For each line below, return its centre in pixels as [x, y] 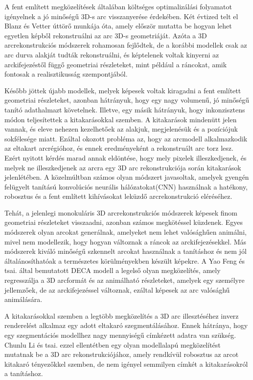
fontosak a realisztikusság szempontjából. [66, 74]
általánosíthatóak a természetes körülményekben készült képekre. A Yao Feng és [125, 260]
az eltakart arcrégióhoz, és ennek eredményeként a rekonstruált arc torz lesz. [119, 148]
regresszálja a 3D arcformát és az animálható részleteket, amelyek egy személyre [125, 280]
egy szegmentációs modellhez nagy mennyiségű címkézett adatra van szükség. [120, 335]
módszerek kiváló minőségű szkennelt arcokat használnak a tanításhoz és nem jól [126, 251]
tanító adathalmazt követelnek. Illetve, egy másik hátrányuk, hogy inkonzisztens [125, 109]
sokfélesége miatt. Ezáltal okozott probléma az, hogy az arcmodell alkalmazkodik [126, 138]
